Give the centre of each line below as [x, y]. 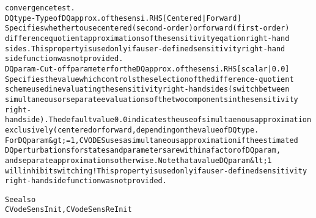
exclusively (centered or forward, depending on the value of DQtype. [132, 130]
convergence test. [40, 8]
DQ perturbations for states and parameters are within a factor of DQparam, [143, 151]
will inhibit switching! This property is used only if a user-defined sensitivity [156, 171]
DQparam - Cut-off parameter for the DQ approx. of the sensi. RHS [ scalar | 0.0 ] [147, 69]
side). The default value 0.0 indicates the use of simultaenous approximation [167, 120]
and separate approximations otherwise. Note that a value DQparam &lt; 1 [138, 160]
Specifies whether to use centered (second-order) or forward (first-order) [147, 28]
